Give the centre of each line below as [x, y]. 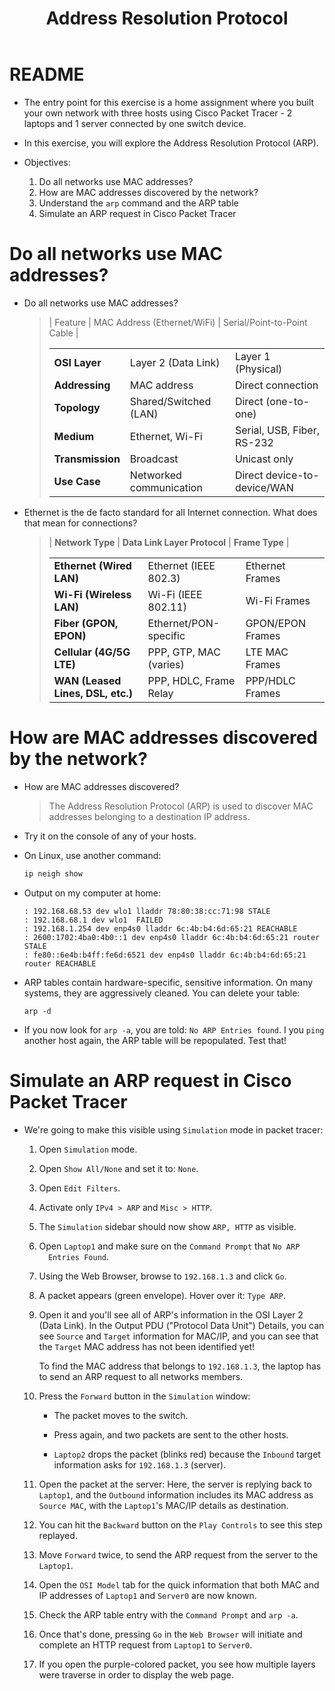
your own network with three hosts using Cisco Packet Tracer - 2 [158, 113]
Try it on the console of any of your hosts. [110, 836]
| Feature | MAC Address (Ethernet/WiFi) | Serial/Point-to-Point [178, 322]
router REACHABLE [60, 963]
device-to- [292, 475]
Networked [155, 475]
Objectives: [47, 162]
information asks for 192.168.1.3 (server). [140, 1464]
